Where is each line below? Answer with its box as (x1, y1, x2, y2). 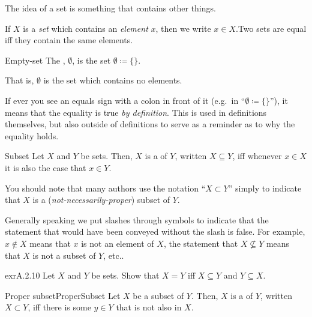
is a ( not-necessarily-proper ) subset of (32, 193, 170, 206)
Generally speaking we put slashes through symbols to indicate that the (5, 213, 269, 226)
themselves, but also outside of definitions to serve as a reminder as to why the (5, 118, 295, 130)
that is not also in (116, 301, 182, 313)
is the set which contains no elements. (43, 74, 182, 86)
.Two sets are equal (236, 22, 307, 34)
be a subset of (133, 289, 184, 301)
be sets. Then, (80, 149, 133, 162)
